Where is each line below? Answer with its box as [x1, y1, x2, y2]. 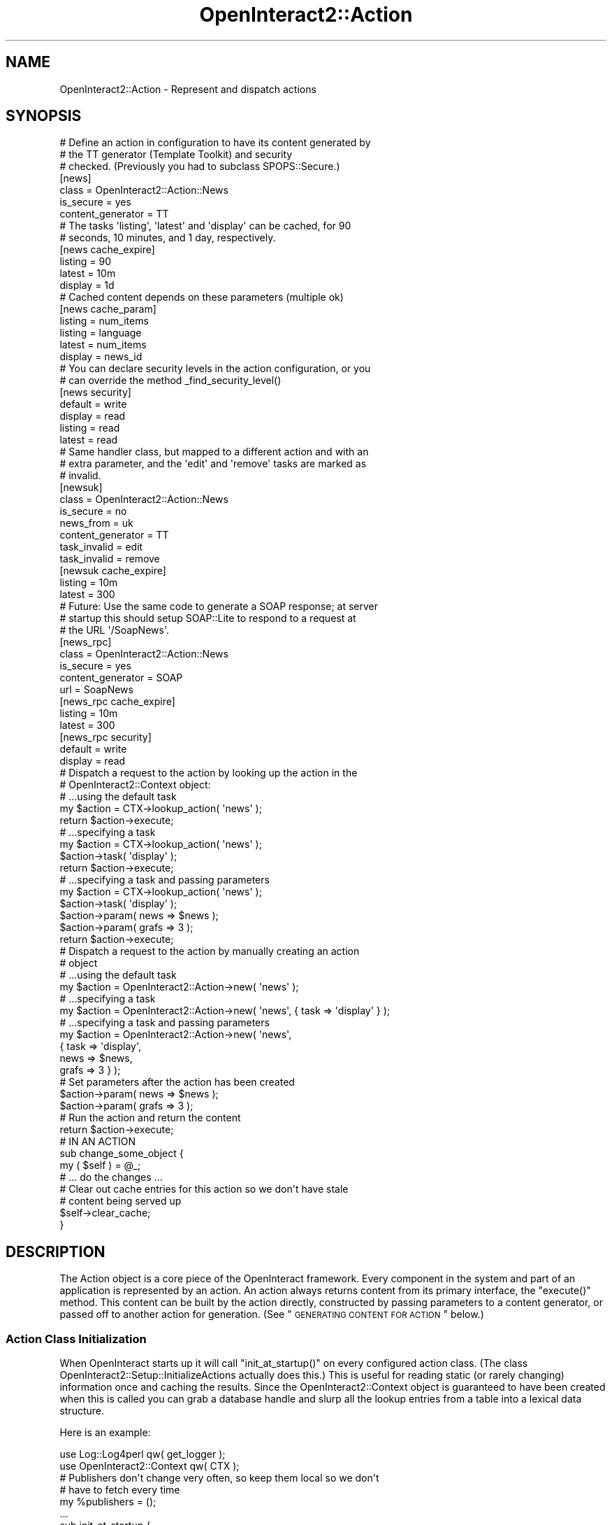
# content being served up [59, 1195, 182, 1207]
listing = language [59, 327, 142, 339]
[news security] [59, 386, 131, 399]
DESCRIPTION [6, 1242, 105, 1261]
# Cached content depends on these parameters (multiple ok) [59, 291, 344, 304]
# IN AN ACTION [59, 1135, 136, 1148]
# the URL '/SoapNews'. [59, 624, 170, 637]
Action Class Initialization [6, 1331, 147, 1346]
